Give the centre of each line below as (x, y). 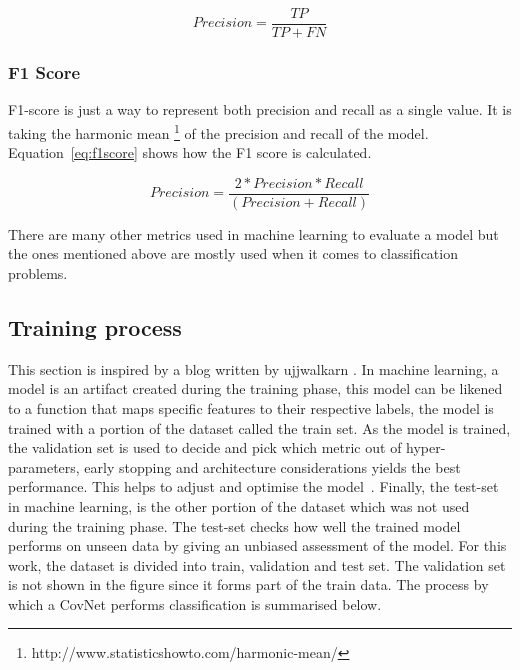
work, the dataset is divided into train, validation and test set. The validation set (257, 564)
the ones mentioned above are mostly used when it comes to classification (233, 253)
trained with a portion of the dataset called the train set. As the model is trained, (259, 427)
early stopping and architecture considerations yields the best (272, 466)
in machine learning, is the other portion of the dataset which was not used (239, 505)
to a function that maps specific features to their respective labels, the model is (251, 407)
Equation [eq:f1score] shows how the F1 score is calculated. (190, 152)
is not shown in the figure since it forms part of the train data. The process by (248, 584)
